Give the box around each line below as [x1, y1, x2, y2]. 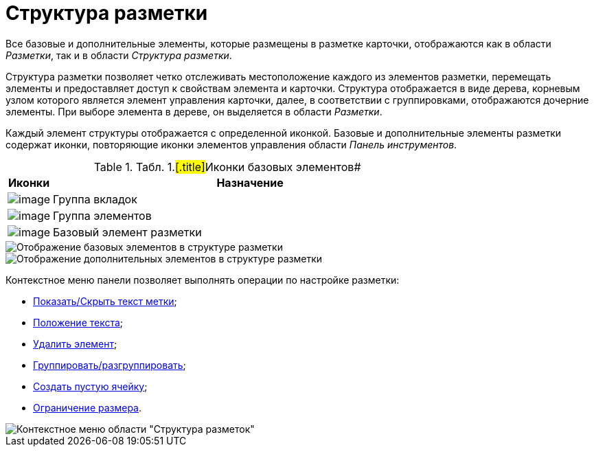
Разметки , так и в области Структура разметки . [5, 49, 232, 61]
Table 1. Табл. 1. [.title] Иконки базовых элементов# [93, 159, 361, 174]
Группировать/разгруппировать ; [33, 359, 186, 371]
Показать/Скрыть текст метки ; [33, 295, 177, 307]
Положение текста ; [33, 316, 124, 328]
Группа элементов [53, 208, 152, 223]
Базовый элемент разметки [53, 225, 202, 239]
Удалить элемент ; [33, 337, 117, 350]
